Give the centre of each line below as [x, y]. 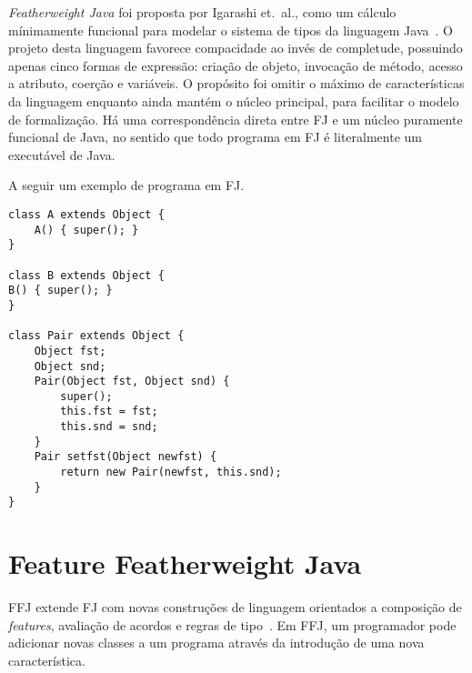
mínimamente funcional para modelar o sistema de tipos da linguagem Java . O [231, 30]
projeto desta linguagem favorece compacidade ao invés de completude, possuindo [236, 48]
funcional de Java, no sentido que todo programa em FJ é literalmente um [215, 137]
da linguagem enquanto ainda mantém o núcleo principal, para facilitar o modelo [234, 100]
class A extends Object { [86, 214]
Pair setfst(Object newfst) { [126, 457]
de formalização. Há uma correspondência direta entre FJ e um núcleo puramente [236, 119]
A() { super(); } [86, 230]
